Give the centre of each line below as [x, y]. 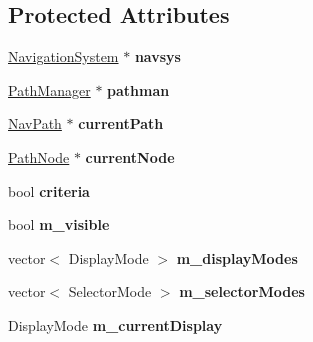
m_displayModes [237, 257]
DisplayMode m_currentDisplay [115, 324]
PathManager [49, 89]
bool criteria [49, 190]
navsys [157, 56]
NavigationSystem [63, 56]
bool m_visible [59, 224]
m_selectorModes [242, 291]
